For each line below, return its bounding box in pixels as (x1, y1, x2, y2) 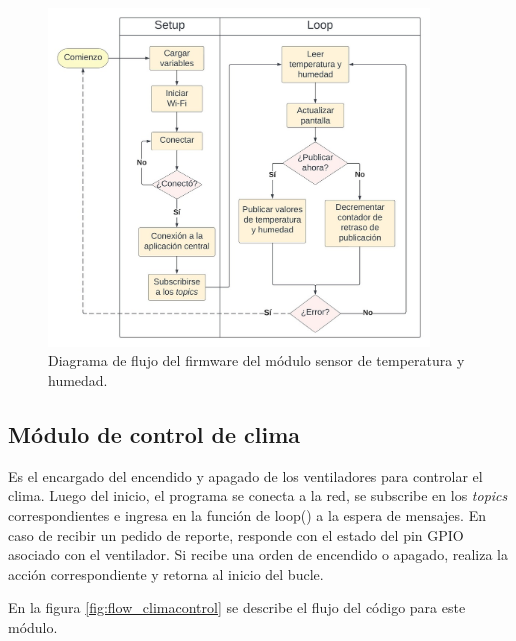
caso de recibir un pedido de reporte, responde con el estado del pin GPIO (8, 524, 464, 545)
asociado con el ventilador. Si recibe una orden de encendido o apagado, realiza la (8, 544, 508, 565)
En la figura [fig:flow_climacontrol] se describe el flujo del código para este (8, 597, 466, 618)
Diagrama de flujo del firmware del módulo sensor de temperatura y (48, 350, 465, 371)
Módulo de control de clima (8, 418, 301, 449)
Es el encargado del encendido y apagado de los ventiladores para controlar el (8, 465, 483, 486)
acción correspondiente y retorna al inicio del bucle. (8, 563, 324, 584)
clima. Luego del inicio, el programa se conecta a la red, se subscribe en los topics (8, 485, 508, 506)
